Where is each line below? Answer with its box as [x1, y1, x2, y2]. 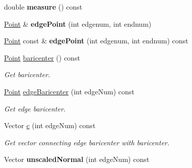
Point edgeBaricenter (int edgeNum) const [4, 86, 135, 96]
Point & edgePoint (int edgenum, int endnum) [4, 18, 152, 29]
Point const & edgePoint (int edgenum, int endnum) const [4, 35, 188, 46]
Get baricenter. [4, 69, 50, 80]
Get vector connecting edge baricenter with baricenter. [4, 137, 170, 147]
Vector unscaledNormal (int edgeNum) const [4, 154, 150, 164]
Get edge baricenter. [4, 103, 66, 114]
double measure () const [4, 2, 83, 12]
